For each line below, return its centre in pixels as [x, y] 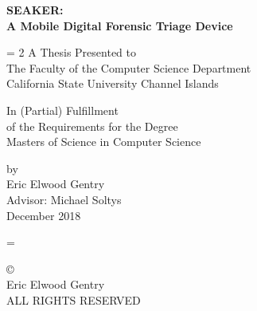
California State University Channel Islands [113, 83]
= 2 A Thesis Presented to [71, 52]
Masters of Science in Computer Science [104, 142]
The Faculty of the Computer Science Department [129, 67]
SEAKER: [35, 10]
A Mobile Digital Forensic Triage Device [120, 25]
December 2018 [44, 215]
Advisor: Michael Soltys [64, 199]
